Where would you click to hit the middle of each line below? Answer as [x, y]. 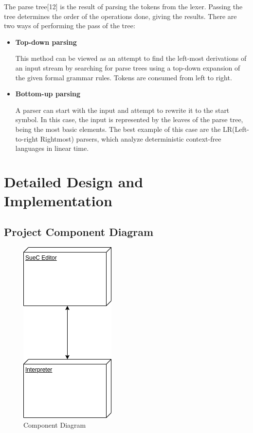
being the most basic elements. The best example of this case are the [118, 129]
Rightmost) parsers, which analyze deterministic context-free [131, 138]
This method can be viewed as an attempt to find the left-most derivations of [131, 58]
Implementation [58, 201]
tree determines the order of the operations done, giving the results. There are [120, 16]
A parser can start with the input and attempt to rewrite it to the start [122, 110]
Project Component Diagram [79, 231]
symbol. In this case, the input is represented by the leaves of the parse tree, [129, 119]
